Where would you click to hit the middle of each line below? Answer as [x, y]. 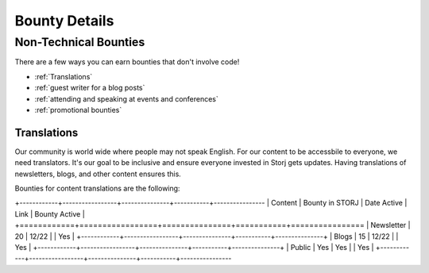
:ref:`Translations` [64, 76]
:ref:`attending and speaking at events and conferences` [126, 98]
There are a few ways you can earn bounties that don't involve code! [127, 62]
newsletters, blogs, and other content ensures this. [98, 174]
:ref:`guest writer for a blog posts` [90, 88]
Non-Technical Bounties [80, 42]
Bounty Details [64, 21]
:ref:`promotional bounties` [78, 110]
